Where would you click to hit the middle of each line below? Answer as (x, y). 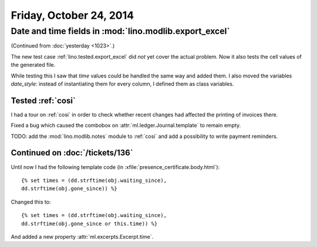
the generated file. (33, 65)
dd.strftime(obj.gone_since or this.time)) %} (90, 224)
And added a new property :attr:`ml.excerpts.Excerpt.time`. (82, 236)
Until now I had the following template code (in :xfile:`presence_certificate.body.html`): (115, 167)
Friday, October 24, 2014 (72, 15)
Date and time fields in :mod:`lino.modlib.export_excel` (120, 31)
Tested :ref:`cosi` (43, 101)
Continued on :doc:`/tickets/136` (72, 153)
